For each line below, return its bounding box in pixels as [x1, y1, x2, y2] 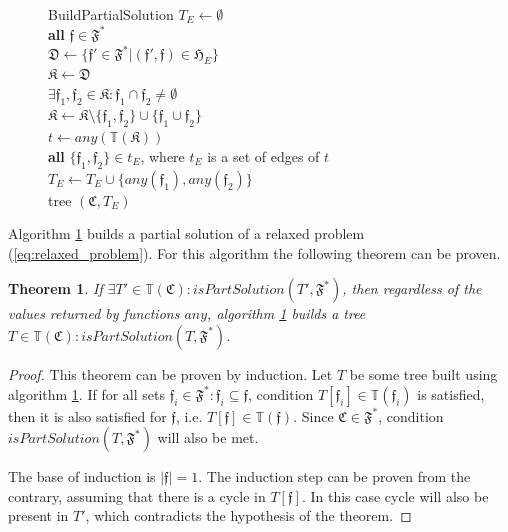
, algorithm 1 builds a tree [207, 303, 366, 324]
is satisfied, [417, 383, 485, 404]
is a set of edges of [207, 145, 320, 166]
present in [8, 505, 69, 526]
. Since [293, 405, 334, 426]
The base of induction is [8, 466, 156, 487]
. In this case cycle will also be [301, 485, 489, 506]
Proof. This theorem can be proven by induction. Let [8, 363, 333, 384]
